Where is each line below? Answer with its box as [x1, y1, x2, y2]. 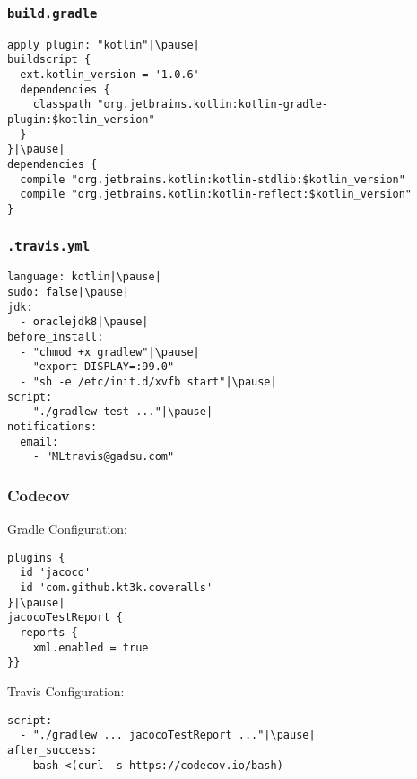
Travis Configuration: [7, 682, 125, 701]
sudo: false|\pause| [7, 286, 130, 299]
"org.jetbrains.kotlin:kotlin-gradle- [97, 98, 328, 111]
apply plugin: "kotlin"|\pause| [7, 38, 200, 51]
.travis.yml [7, 238, 91, 253]
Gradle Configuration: [7, 519, 127, 538]
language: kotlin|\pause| [7, 270, 161, 284]
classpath [32, 98, 91, 111]
